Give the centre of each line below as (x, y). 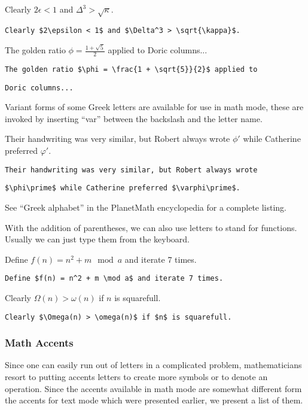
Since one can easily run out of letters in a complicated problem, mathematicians (153, 365)
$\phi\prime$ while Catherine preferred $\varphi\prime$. (123, 188)
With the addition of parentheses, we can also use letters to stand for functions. (151, 227)
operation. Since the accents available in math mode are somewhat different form (153, 388)
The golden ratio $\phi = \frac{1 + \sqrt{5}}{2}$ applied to (131, 69)
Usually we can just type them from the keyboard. (97, 239)
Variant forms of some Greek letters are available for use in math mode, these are (154, 107)
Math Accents (39, 343)
